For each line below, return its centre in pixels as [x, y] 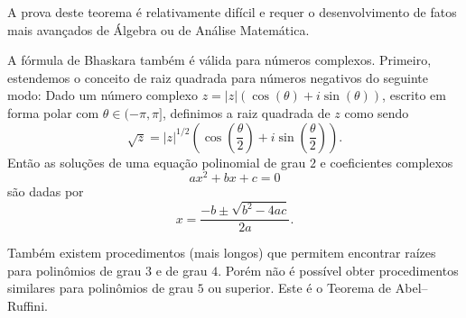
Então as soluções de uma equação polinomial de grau [157, 162]
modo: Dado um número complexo [103, 95]
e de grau [182, 270]
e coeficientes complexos [387, 162]
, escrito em [414, 95]
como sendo [377, 112]
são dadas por [46, 191]
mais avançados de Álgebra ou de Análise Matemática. [158, 29]
